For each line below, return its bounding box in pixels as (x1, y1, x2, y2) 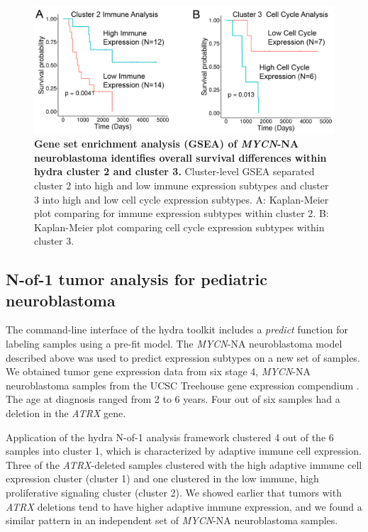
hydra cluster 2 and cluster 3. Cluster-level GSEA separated (34, 164, 315, 179)
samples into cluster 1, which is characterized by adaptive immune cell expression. (6, 443, 362, 458)
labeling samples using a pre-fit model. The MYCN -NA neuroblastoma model (6, 336, 342, 351)
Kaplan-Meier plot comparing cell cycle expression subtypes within (34, 219, 325, 234)
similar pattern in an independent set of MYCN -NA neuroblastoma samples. (6, 513, 338, 528)
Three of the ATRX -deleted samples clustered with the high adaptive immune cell (6, 457, 362, 472)
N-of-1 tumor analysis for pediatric (6, 268, 267, 290)
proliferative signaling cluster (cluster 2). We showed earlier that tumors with (6, 485, 342, 499)
